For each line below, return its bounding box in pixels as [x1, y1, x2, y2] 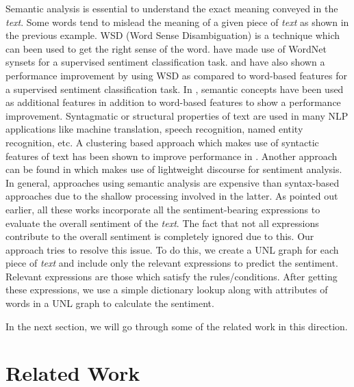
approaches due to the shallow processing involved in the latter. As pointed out [5, 189, 338, 203]
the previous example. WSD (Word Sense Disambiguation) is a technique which [5, 28, 340, 42]
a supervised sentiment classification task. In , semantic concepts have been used [5, 81, 344, 96]
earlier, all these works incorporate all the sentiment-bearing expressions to [5, 202, 320, 216]
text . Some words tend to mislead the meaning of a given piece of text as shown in [5, 14, 349, 29]
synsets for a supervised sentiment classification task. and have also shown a [5, 55, 325, 69]
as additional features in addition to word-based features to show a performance [5, 95, 341, 109]
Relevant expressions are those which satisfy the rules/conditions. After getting [5, 269, 338, 283]
